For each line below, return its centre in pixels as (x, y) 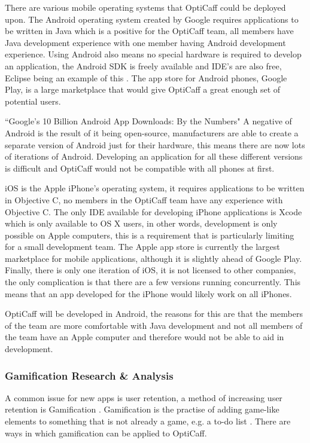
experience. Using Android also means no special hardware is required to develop (153, 54)
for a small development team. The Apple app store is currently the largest (142, 247)
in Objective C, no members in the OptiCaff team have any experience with (144, 199)
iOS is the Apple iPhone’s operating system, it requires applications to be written (155, 188)
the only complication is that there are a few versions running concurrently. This (153, 282)
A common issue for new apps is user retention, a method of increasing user (144, 397)
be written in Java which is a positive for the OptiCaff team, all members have (149, 31)
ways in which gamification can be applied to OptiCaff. (106, 433)
